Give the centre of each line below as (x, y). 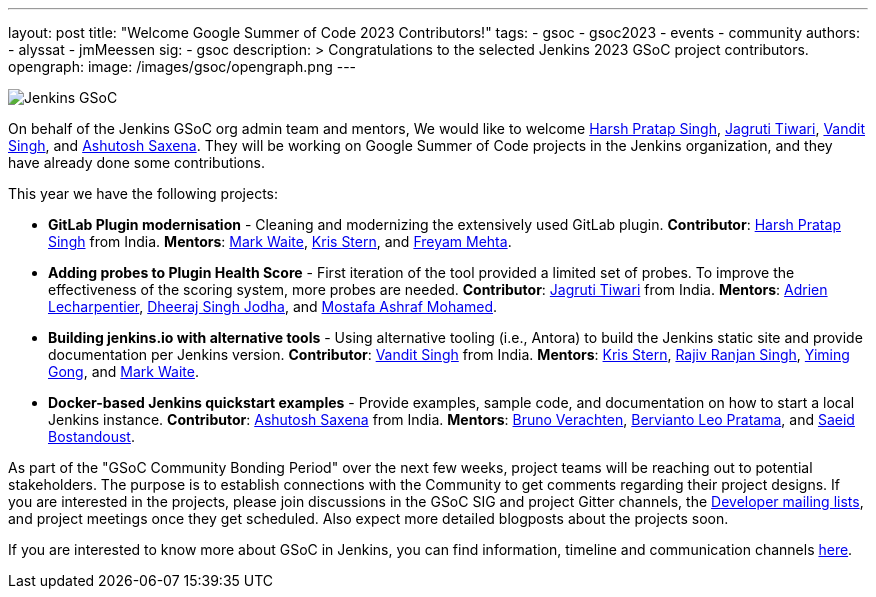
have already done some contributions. (136, 162)
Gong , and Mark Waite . (123, 371)
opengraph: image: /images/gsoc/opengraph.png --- (182, 66)
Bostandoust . (91, 436)
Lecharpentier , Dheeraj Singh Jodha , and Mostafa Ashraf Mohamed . (273, 306)
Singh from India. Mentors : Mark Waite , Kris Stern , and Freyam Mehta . (280, 241)
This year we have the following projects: (143, 193)
